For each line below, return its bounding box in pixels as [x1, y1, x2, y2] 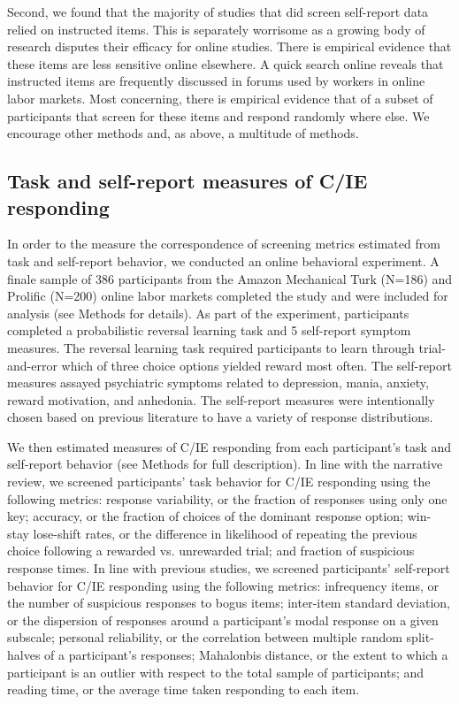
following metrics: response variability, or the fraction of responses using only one [7, 489, 448, 508]
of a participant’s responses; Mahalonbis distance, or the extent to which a [44, 646, 448, 663]
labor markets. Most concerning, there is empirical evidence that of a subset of [7, 88, 433, 107]
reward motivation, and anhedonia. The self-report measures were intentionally [7, 390, 435, 409]
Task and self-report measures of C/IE [7, 167, 368, 195]
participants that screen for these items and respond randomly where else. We [7, 106, 430, 125]
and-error [7, 356, 57, 374]
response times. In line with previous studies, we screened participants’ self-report [7, 559, 450, 578]
